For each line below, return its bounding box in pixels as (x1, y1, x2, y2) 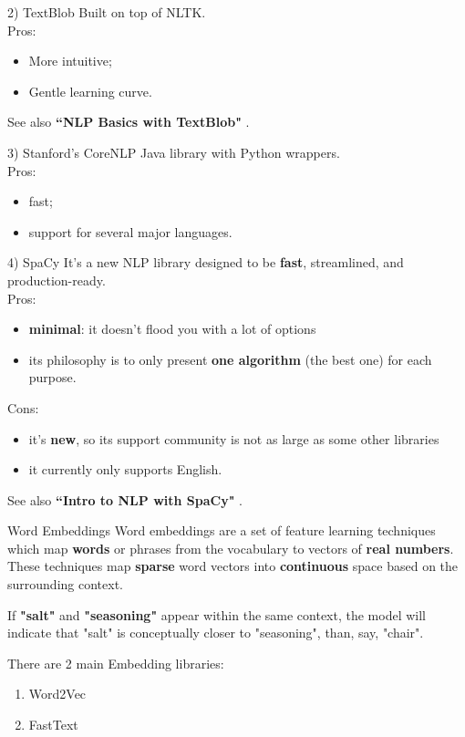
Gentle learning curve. (28, 81, 152, 100)
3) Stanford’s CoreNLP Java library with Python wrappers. (7, 142, 340, 161)
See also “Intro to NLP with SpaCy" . (7, 490, 243, 509)
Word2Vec (28, 684, 87, 703)
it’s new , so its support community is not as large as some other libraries (28, 429, 439, 448)
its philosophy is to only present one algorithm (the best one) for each (28, 349, 432, 368)
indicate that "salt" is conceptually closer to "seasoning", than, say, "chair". (7, 623, 424, 642)
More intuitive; (28, 51, 112, 70)
